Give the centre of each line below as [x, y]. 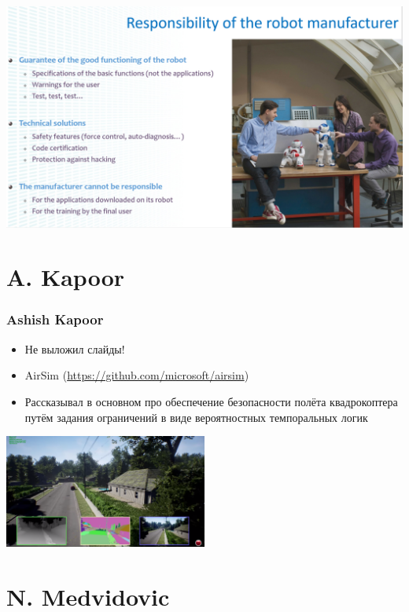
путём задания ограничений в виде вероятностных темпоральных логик [196, 417]
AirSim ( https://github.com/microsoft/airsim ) [137, 375]
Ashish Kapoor [55, 319]
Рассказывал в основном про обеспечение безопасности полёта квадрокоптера [211, 401]
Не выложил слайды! [75, 348]
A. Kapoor [66, 277]
